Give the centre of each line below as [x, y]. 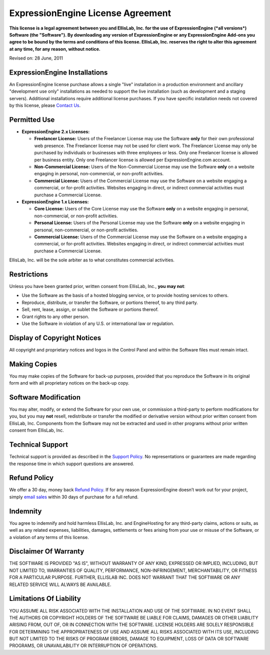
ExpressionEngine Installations [58, 72]
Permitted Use [32, 120]
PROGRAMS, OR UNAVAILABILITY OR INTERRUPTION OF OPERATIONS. [83, 645]
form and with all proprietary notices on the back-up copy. [69, 383]
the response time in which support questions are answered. [72, 464]
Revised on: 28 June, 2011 [36, 58]
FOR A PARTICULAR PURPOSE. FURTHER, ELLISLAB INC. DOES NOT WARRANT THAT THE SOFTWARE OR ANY [125, 577]
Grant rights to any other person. [55, 316]
